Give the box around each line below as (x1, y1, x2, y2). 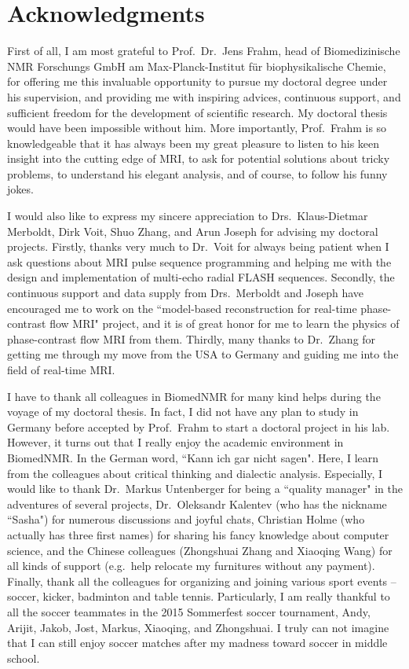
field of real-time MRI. (7, 362, 115, 377)
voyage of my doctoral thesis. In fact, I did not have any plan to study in (7, 403, 359, 420)
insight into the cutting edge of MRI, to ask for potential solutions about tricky (7, 150, 390, 167)
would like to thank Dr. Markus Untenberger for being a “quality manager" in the (7, 480, 403, 497)
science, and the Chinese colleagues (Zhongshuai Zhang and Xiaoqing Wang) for (7, 542, 393, 558)
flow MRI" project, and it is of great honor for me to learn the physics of (49, 315, 400, 332)
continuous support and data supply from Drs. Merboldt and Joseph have (7, 285, 364, 301)
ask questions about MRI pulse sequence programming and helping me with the (7, 253, 392, 270)
